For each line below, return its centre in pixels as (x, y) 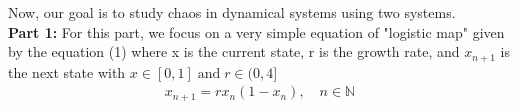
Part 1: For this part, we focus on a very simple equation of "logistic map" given (256, 31)
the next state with (67, 71)
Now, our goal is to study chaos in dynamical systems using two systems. (232, 12)
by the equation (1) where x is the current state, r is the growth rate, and (234, 51)
